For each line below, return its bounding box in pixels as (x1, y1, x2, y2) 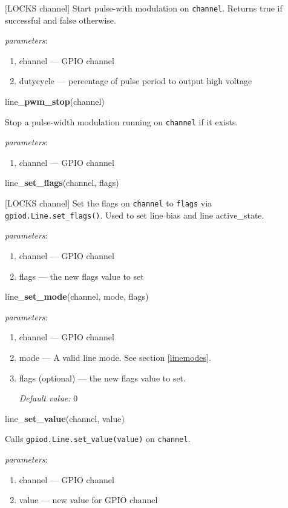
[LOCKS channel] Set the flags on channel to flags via (5, 197, 212, 209)
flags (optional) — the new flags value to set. (19, 371, 186, 384)
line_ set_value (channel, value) (5, 412, 125, 424)
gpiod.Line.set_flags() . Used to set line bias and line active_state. (5, 208, 264, 221)
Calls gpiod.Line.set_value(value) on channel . (5, 432, 191, 445)
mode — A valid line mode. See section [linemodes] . (19, 351, 211, 363)
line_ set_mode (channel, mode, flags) (5, 290, 149, 303)
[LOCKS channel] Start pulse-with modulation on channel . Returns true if (5, 2, 283, 14)
